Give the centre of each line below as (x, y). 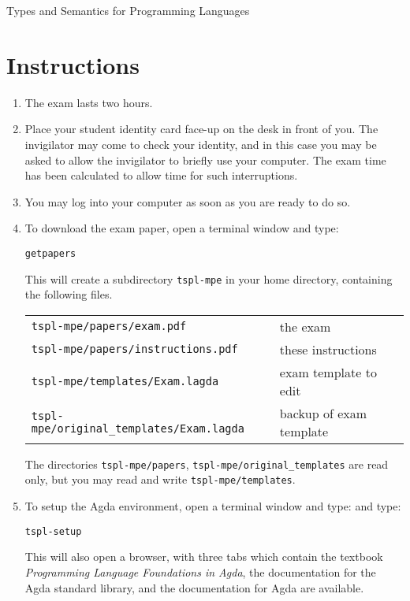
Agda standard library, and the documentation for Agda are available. (194, 587)
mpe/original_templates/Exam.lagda (138, 428)
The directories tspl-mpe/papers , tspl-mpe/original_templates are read (207, 464)
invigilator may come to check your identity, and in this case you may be (201, 144)
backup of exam (323, 413)
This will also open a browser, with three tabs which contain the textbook (204, 556)
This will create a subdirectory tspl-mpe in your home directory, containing (209, 278)
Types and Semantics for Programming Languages (128, 10)
